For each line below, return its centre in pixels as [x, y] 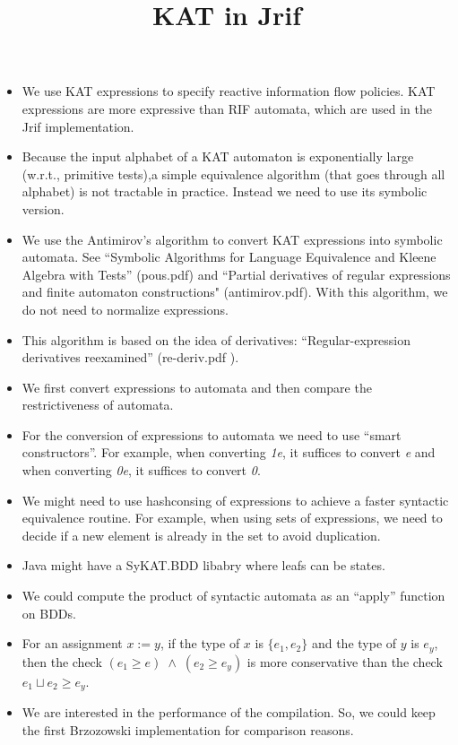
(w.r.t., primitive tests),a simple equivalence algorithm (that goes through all [233, 173]
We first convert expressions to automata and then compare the [197, 387]
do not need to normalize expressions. [125, 309]
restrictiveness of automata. [98, 405]
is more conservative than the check [345, 661]
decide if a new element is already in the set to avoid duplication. [201, 535]
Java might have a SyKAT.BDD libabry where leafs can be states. [203, 565]
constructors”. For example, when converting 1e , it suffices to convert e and [229, 452]
